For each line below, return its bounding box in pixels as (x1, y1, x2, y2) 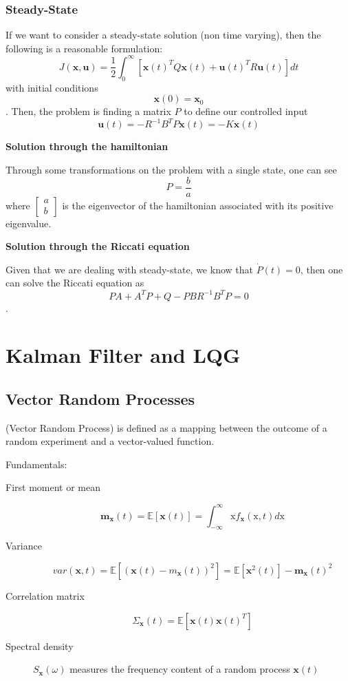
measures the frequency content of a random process (69, 662, 290, 676)
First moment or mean (6, 480, 100, 494)
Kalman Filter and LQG (6, 341, 241, 369)
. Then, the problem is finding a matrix (6, 104, 171, 118)
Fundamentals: (6, 457, 67, 471)
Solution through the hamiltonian (6, 139, 168, 154)
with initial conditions (6, 80, 98, 94)
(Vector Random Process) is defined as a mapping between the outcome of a (6, 420, 327, 434)
